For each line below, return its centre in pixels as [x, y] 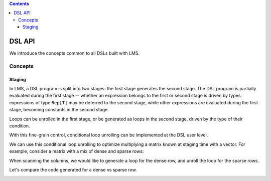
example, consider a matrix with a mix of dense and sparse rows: [77, 151]
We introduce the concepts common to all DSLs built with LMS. [75, 53]
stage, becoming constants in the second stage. [59, 110]
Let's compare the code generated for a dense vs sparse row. [73, 169]
